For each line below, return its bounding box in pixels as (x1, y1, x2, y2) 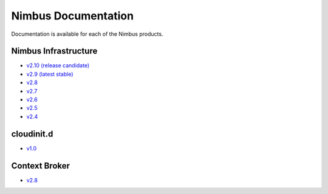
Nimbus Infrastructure (11, 46, 98, 56)
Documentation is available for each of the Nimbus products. (11, 30, 163, 38)
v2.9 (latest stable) (26, 70, 73, 78)
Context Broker (11, 161, 70, 171)
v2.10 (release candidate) (26, 62, 90, 69)
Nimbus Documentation (11, 9, 134, 22)
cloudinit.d (11, 129, 53, 139)
